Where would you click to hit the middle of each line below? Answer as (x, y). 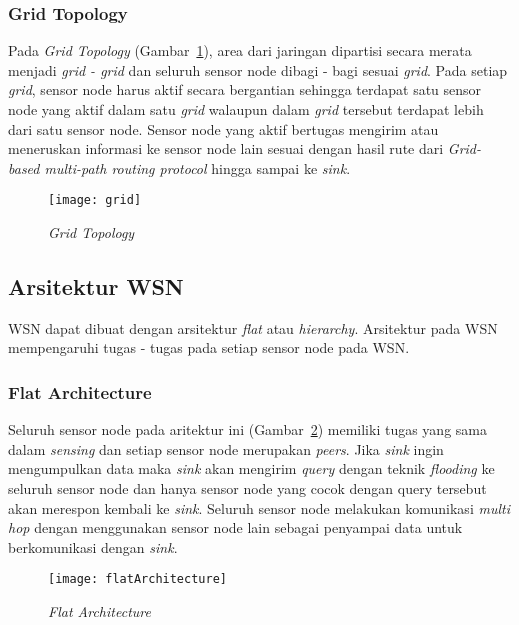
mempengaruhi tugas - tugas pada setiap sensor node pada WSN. (209, 347)
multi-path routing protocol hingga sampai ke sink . (197, 167)
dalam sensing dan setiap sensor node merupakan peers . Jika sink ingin (226, 448)
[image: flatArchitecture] (137, 579)
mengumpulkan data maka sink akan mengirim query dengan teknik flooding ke (251, 468)
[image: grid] (95, 200)
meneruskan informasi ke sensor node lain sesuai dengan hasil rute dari (226, 148)
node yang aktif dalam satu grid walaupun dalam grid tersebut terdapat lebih (246, 109)
